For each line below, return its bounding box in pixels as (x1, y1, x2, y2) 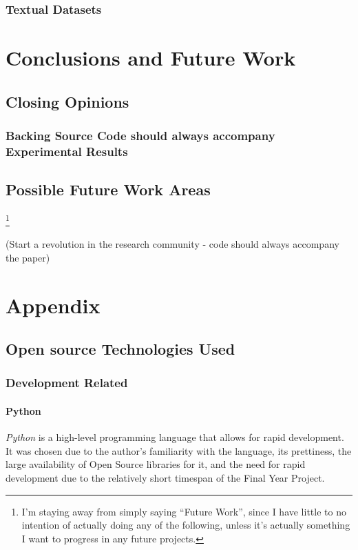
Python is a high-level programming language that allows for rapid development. (6, 430, 344, 444)
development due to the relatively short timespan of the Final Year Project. (6, 470, 325, 484)
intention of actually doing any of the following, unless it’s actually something (21, 518, 350, 532)
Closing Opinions (6, 90, 129, 112)
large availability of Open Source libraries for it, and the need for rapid (6, 457, 306, 471)
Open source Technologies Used (6, 338, 235, 360)
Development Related (6, 374, 128, 391)
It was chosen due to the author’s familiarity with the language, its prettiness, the (6, 443, 352, 458)
